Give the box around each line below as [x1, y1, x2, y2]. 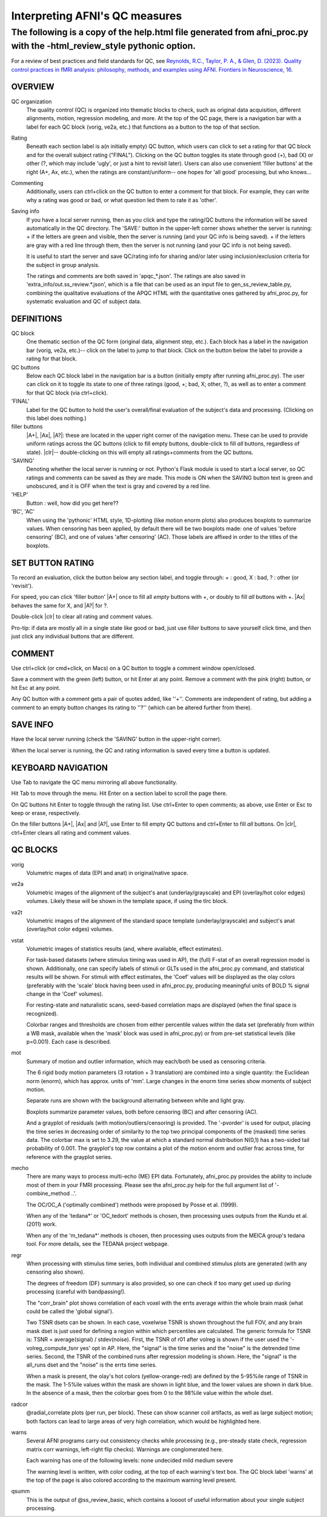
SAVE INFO [11, 720, 54, 730]
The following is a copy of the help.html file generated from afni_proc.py [11, 27, 309, 38]
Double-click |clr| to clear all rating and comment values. [11, 613, 153, 620]
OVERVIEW [11, 82, 54, 92]
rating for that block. [26, 355, 78, 362]
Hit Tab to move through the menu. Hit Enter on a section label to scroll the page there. [11, 789, 228, 797]
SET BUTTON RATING [11, 558, 94, 568]
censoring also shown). [26, 1268, 85, 1275]
